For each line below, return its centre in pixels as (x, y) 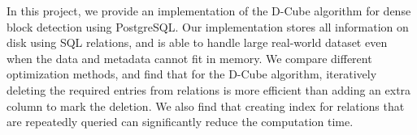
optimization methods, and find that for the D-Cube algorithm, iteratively (192, 74)
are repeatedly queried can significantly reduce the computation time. (180, 122)
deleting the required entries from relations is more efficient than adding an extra (209, 89)
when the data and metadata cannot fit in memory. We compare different (189, 58)
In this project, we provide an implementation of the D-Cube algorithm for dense (209, 11)
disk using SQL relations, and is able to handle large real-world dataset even (197, 42)
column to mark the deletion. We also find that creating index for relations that (206, 105)
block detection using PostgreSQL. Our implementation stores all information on (208, 26)
